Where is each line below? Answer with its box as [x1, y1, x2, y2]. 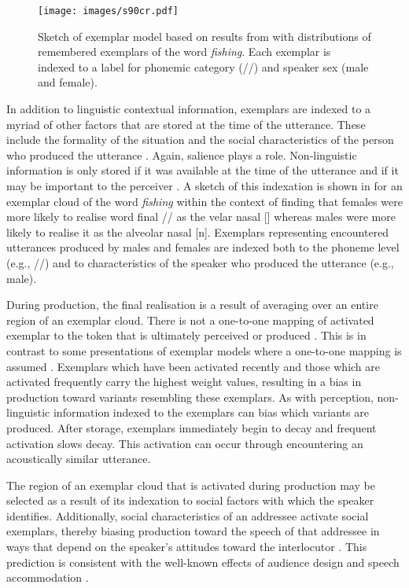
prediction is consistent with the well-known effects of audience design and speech [6, 553, 400, 570]
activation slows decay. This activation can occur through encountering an [6, 435, 363, 451]
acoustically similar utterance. [6, 450, 151, 467]
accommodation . [6, 569, 89, 586]
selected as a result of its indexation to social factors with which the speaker [6, 492, 374, 509]
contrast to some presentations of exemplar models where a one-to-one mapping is [6, 342, 402, 358]
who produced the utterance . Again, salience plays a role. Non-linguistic [6, 146, 357, 163]
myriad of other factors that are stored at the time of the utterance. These [6, 116, 366, 132]
